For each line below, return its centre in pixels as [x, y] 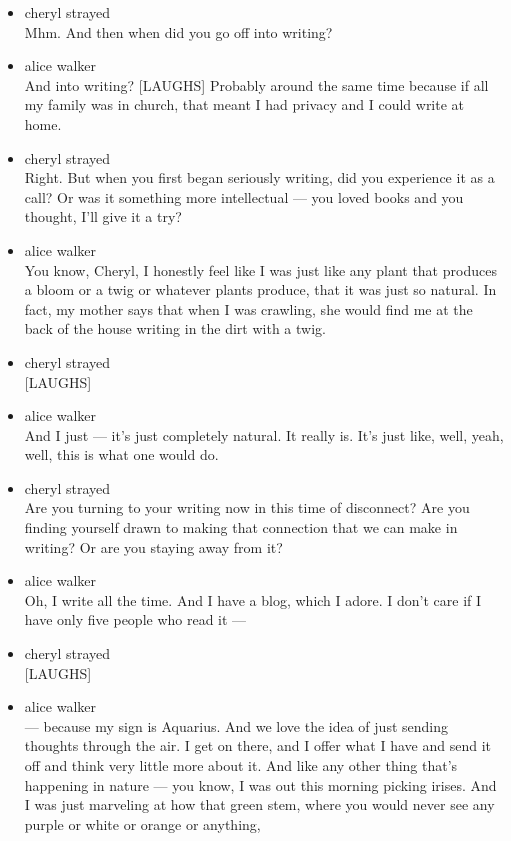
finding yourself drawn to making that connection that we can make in [241, 527]
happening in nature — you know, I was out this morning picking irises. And [260, 784]
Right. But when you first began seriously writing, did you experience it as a [259, 177]
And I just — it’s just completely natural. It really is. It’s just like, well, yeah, [264, 434]
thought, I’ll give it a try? [103, 216]
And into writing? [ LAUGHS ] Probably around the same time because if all [256, 84]
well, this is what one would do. [121, 454]
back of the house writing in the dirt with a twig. [175, 328]
